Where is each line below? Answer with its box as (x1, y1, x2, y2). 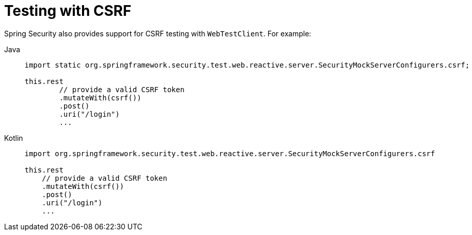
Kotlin (4, 133, 23, 142)
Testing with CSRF (4, 2, 132, 19)
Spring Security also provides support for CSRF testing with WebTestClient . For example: (4, 29, 312, 38)
